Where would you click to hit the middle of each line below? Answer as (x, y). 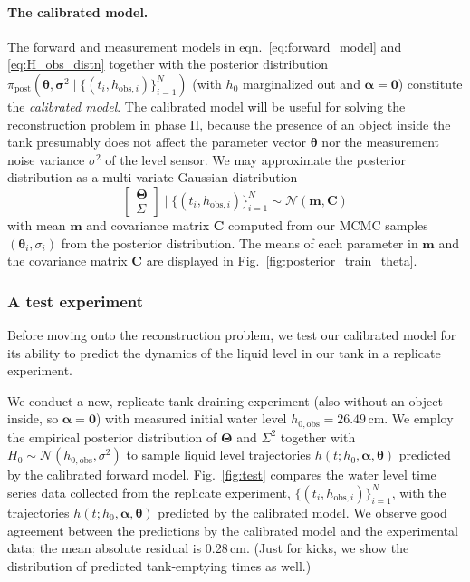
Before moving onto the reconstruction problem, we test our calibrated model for (232, 334)
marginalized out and (301, 83)
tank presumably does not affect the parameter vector (157, 142)
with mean (37, 224)
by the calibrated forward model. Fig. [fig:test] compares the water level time (222, 475)
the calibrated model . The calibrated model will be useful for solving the (206, 106)
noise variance (46, 159)
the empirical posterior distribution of (112, 436)
